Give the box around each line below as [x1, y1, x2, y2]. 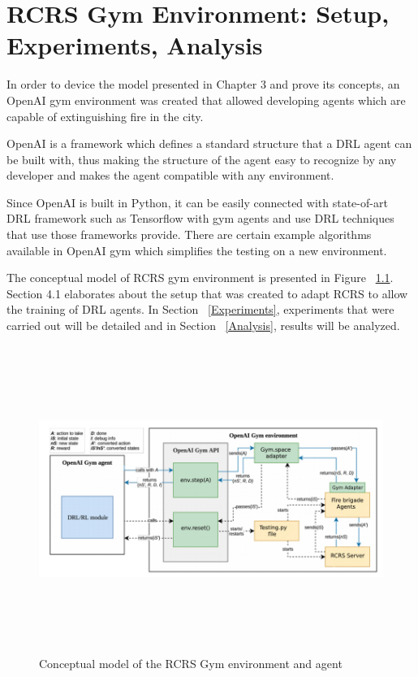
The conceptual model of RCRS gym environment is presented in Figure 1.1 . [6, 269, 394, 286]
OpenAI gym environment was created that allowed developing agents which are [6, 91, 406, 108]
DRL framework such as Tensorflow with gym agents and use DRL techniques [6, 210, 394, 227]
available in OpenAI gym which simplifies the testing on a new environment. [6, 241, 387, 258]
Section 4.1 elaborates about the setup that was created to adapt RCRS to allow [6, 284, 408, 302]
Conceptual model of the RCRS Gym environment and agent [39, 655, 343, 672]
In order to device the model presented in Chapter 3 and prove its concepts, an [6, 76, 400, 93]
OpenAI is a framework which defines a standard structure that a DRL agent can [6, 135, 412, 152]
